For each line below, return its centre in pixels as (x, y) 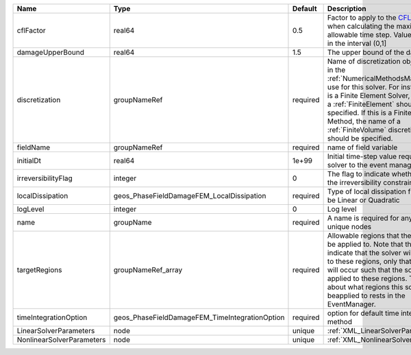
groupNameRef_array (148, 270)
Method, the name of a (364, 121)
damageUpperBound (51, 52)
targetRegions (39, 270)
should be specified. (360, 138)
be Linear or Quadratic (363, 200)
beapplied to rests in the (366, 296)
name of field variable (362, 147)
